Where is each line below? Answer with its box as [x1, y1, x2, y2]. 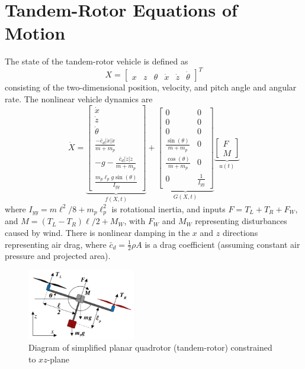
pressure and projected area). [5, 250, 111, 262]
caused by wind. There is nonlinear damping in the [5, 226, 190, 238]
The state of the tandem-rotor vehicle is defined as [5, 55, 188, 67]
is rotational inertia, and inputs [111, 202, 226, 215]
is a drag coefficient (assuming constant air [145, 238, 300, 250]
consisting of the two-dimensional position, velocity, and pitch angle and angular [5, 81, 297, 93]
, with [124, 215, 146, 227]
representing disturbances [195, 215, 287, 227]
